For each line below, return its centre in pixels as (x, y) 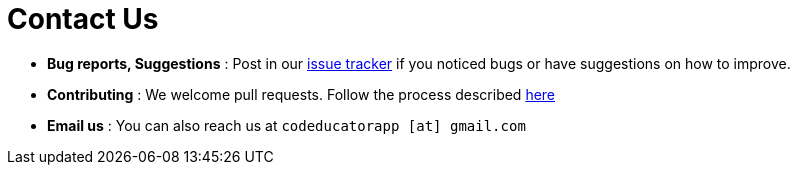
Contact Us (83, 19)
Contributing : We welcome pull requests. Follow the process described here (301, 94)
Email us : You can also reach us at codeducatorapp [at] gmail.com (286, 125)
